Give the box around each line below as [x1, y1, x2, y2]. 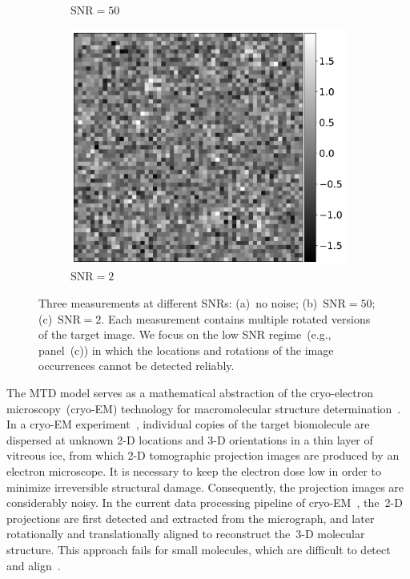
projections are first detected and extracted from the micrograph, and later [6, 509, 375, 526]
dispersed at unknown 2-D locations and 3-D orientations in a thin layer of [6, 431, 373, 448]
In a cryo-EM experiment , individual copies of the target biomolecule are [6, 416, 370, 432]
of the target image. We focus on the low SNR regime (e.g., [38, 326, 332, 343]
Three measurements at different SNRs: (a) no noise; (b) [38, 295, 318, 312]
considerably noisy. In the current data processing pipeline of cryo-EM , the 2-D [6, 494, 403, 511]
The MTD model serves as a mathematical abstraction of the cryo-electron [6, 384, 373, 401]
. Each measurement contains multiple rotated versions [101, 310, 371, 327]
